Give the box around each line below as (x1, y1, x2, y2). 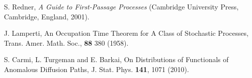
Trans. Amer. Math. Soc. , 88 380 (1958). (4, 37, 129, 48)
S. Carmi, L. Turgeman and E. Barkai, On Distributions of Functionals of (4, 54, 229, 65)
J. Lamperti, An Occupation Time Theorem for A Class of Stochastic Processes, (4, 28, 249, 38)
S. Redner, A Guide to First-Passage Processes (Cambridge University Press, (4, 1, 239, 11)
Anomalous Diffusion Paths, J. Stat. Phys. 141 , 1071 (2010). (4, 64, 189, 74)
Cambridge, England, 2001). (4, 11, 89, 21)
